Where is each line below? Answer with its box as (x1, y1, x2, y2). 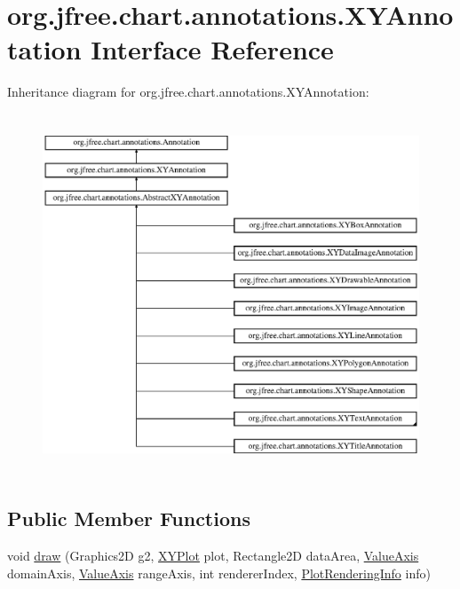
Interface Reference (91, 31, 334, 67)
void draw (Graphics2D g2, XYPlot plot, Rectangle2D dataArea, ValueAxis (7, 546, 419, 565)
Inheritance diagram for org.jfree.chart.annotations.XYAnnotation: (7, 82, 369, 101)
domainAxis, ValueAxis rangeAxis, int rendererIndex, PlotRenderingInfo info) (7, 563, 431, 582)
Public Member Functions (7, 505, 250, 532)
